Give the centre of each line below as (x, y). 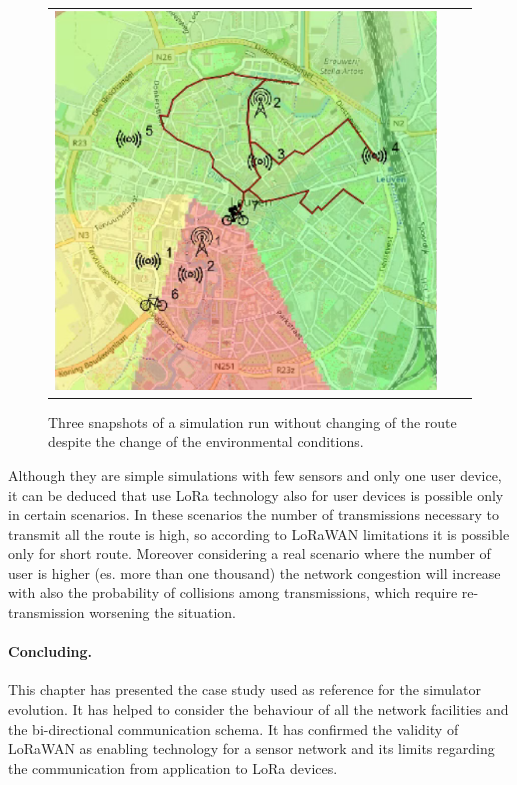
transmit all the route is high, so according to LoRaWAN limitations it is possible (259, 533)
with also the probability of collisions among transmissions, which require (233, 592)
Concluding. (50, 651)
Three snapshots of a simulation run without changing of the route (252, 421)
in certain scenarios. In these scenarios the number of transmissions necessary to (254, 514)
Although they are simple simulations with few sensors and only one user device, (255, 474)
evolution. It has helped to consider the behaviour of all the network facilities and (258, 709)
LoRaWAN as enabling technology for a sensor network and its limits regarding (251, 748)
